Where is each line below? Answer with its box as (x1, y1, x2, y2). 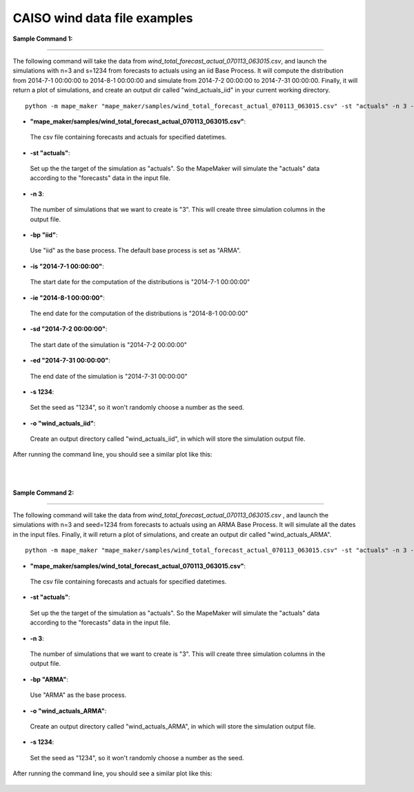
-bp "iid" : (30, 231, 58, 239)
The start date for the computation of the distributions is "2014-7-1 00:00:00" (30, 278, 250, 286)
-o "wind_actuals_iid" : (30, 419, 96, 427)
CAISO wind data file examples (12, 10, 193, 26)
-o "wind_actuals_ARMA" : (30, 706, 107, 715)
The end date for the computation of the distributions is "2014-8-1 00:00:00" (30, 309, 248, 317)
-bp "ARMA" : (30, 675, 68, 683)
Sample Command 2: (12, 488, 75, 497)
